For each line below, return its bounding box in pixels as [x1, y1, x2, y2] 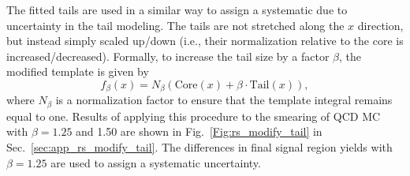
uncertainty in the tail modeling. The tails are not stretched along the [6, 17, 345, 33]
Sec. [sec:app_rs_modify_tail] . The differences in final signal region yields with [6, 139, 393, 155]
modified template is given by [6, 63, 149, 80]
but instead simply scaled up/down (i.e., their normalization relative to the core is [6, 32, 404, 49]
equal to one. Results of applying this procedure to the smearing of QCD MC [6, 107, 381, 124]
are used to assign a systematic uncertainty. [50, 154, 261, 170]
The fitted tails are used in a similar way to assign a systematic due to [6, 2, 348, 17]
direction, [357, 17, 404, 33]
